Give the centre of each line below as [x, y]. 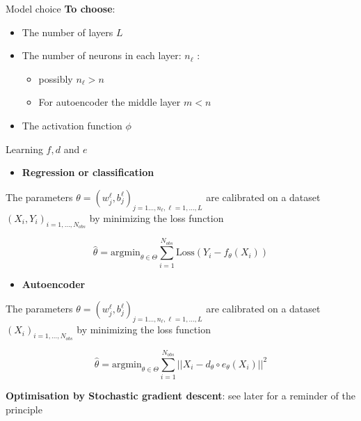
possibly [56, 78]
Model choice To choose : [61, 8]
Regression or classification [88, 172]
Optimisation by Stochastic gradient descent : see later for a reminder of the [180, 396]
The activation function [72, 125]
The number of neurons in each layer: [102, 55]
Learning [24, 149]
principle [24, 409]
